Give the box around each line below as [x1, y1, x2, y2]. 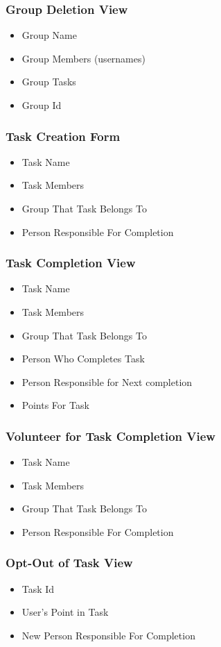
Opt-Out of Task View [6, 554, 133, 571]
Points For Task [21, 398, 89, 412]
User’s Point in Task [21, 605, 109, 619]
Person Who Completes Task [21, 351, 145, 366]
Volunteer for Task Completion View [6, 427, 215, 444]
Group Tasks [21, 74, 76, 89]
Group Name [21, 28, 77, 42]
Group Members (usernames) [21, 51, 145, 65]
